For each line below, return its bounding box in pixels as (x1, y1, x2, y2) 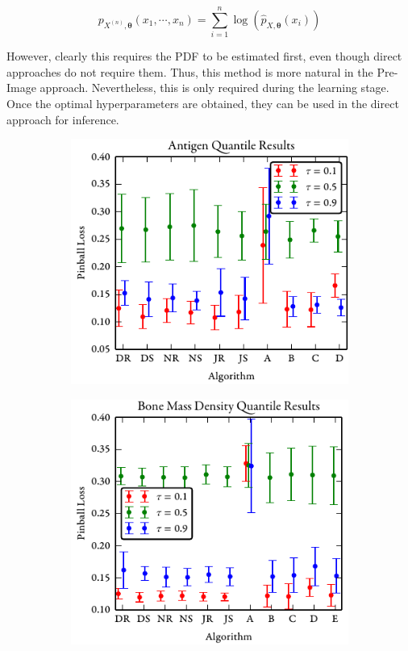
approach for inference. (6, 111, 119, 127)
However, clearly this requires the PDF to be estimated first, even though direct (6, 48, 402, 65)
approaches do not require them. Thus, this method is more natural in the (6, 63, 373, 80)
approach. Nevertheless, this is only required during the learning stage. (40, 79, 389, 96)
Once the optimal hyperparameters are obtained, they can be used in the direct (6, 94, 399, 111)
